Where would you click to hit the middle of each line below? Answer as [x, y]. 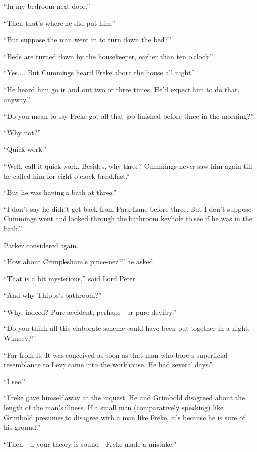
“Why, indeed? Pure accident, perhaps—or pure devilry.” [90, 311]
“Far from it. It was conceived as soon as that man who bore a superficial [116, 355]
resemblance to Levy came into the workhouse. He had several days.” [108, 364]
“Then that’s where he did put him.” [60, 23]
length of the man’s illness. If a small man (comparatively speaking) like [114, 408]
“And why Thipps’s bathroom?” [53, 295]
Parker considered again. [41, 245]
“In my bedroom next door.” [47, 6]
